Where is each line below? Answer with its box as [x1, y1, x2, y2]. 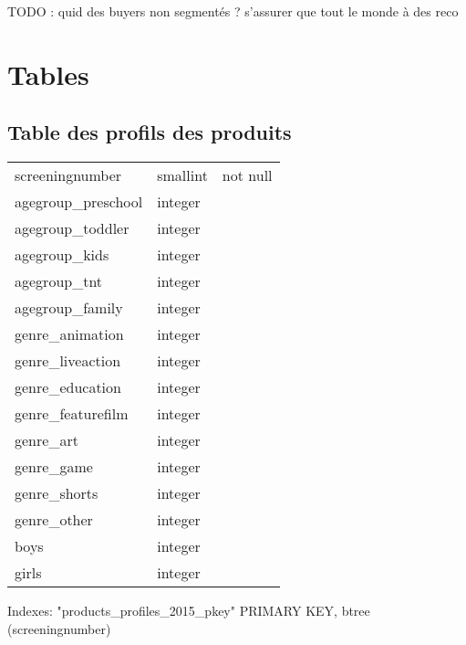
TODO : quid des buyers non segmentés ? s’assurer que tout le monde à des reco [7, 2, 459, 20]
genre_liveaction [15, 350, 121, 372]
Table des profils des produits [7, 118, 292, 146]
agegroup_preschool [15, 191, 143, 213]
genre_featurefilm [15, 403, 129, 425]
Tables [7, 55, 89, 92]
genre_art [15, 429, 78, 451]
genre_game [15, 456, 93, 478]
